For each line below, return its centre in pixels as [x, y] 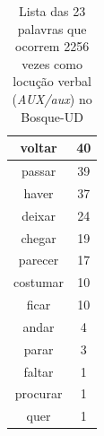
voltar [39, 148]
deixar [39, 215]
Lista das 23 [52, 11]
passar [39, 170]
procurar [39, 393]
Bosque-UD [52, 116]
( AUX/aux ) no [52, 98]
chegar [39, 237]
